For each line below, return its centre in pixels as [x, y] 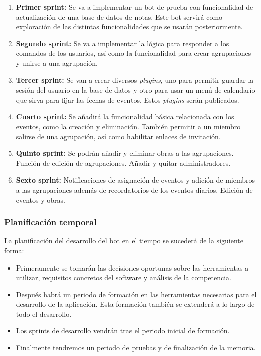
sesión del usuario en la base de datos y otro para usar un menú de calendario [136, 90]
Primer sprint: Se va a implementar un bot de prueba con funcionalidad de [135, 7]
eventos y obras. [40, 199]
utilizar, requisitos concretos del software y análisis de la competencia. [123, 277]
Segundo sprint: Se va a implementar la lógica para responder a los [122, 43]
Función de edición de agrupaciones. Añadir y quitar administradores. [123, 163]
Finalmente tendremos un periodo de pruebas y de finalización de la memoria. [136, 348]
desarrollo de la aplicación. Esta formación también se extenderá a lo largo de [135, 304]
